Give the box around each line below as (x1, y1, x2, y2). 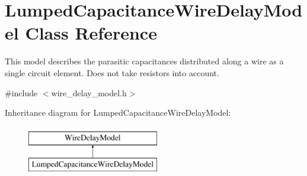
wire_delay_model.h (51, 86, 127, 99)
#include (5, 86, 38, 99)
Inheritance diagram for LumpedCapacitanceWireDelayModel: (5, 106, 231, 119)
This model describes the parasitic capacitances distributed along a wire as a (5, 55, 284, 67)
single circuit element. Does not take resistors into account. (5, 66, 219, 79)
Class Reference (25, 21, 157, 45)
